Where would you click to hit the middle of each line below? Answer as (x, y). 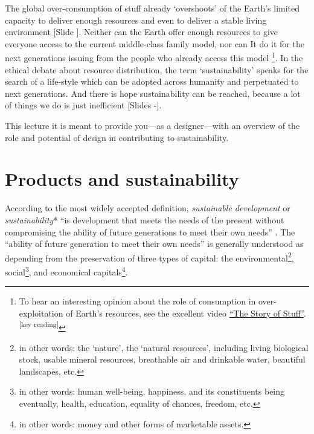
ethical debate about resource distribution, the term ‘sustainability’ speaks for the (157, 69)
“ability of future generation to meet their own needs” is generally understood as (154, 244)
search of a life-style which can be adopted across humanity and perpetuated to (152, 81)
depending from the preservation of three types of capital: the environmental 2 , (149, 257)
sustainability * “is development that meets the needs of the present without (145, 219)
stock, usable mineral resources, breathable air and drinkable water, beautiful (162, 359)
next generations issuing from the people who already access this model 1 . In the (154, 57)
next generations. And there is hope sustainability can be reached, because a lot (153, 93)
